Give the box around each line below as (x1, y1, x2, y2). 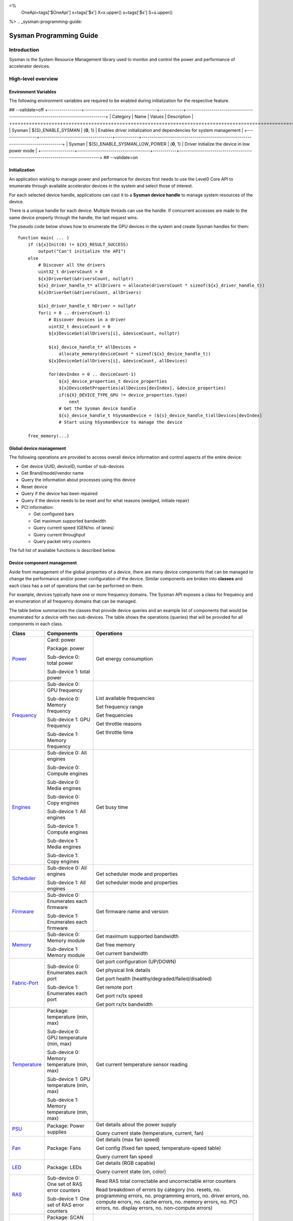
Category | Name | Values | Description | (112, 114, 194, 120)
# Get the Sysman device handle (59, 406, 136, 411)
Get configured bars (33, 511, 74, 517)
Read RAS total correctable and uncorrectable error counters (96, 1178, 236, 1184)
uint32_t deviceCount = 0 (48, 324, 111, 329)
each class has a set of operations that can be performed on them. (9, 583, 144, 589)
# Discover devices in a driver (48, 317, 126, 322)
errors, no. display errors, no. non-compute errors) (96, 1204, 212, 1211)
